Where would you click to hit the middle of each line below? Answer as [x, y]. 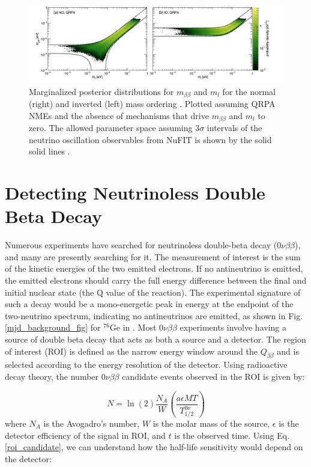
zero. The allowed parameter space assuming [111, 128]
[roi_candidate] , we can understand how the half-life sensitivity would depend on [154, 447]
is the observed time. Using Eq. [232, 435]
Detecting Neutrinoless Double [135, 193]
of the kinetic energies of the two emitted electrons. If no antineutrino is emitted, [154, 268]
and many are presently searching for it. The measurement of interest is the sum [153, 256]
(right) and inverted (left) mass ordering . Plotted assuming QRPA [152, 104]
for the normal [249, 91]
